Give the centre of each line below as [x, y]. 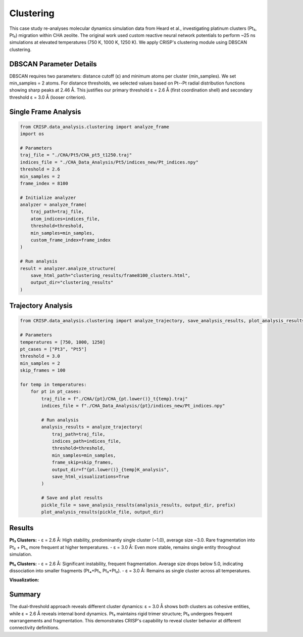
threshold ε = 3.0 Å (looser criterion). [48, 97]
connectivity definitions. [35, 628]
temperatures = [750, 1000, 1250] [63, 342]
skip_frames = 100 [43, 370]
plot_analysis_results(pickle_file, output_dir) [103, 512]
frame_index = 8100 [44, 183]
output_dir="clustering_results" [72, 283]
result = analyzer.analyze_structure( [68, 268]
